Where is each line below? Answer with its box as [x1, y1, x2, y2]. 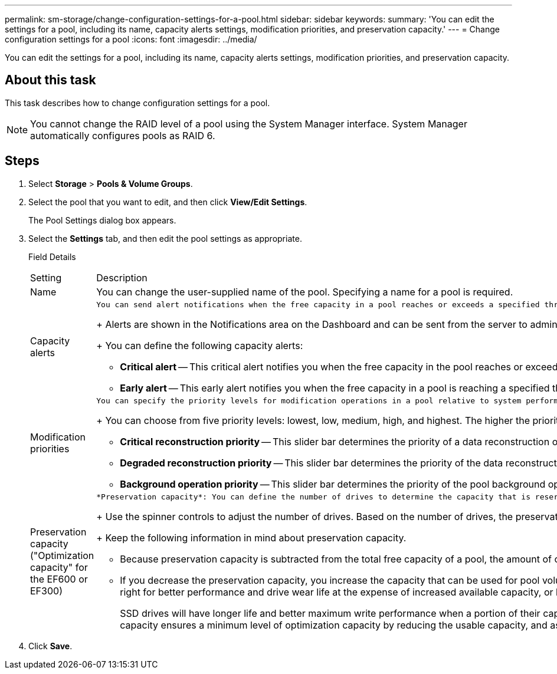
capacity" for [30, 561, 88, 574]
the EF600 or [30, 573, 88, 586]
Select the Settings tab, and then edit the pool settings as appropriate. [28, 233, 302, 244]
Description [96, 271, 148, 284]
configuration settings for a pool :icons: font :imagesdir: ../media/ [5, 34, 257, 44]
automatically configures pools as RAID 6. [30, 129, 215, 142]
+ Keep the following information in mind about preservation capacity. [96, 531, 407, 544]
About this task [5, 73, 96, 88]
